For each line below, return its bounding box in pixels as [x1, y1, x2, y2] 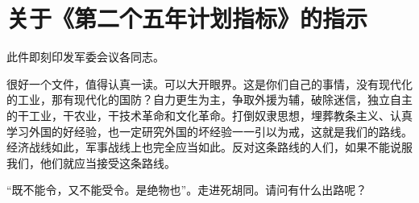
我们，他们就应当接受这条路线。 [6, 154, 176, 171]
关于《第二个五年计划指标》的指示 [6, 2, 368, 35]
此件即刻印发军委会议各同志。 [6, 48, 164, 65]
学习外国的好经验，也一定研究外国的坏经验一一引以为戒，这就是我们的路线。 [6, 122, 413, 139]
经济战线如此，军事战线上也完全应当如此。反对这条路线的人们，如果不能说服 [6, 139, 413, 155]
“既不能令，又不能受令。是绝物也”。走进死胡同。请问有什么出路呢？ [6, 181, 367, 198]
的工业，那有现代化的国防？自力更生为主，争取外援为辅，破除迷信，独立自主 [6, 91, 413, 108]
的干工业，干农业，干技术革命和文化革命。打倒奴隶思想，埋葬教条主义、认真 [6, 106, 413, 123]
